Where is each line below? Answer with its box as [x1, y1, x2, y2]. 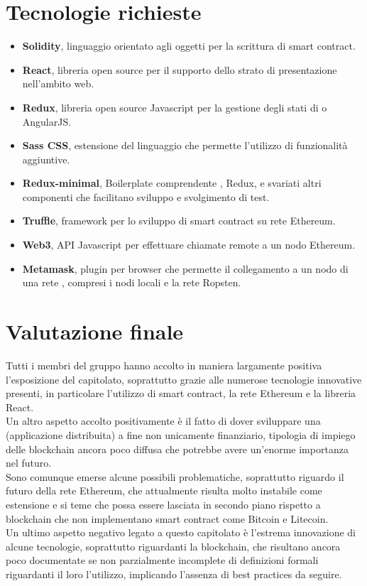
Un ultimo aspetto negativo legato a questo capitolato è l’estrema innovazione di [6, 525, 356, 540]
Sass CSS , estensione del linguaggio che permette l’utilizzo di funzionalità [22, 138, 348, 153]
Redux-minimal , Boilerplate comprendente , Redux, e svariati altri [22, 175, 322, 190]
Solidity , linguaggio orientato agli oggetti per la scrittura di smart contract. [22, 38, 356, 53]
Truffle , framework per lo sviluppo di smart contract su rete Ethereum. [22, 213, 336, 228]
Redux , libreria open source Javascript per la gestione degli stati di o [22, 99, 327, 114]
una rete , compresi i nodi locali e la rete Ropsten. [22, 275, 241, 290]
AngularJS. [22, 114, 72, 129]
